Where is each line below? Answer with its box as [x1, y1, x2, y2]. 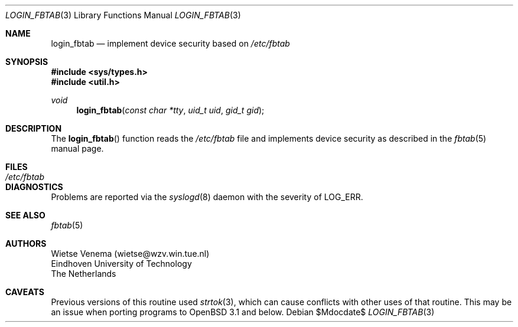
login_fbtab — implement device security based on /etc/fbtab [51, 38, 290, 48]
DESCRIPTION [5, 123, 62, 133]
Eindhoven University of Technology [51, 259, 192, 269]
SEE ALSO [5, 210, 45, 220]
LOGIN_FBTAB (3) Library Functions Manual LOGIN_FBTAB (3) [5, 10, 241, 20]
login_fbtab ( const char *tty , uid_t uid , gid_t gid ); [76, 105, 265, 115]
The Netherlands [51, 269, 116, 279]
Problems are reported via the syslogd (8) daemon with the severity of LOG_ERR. [51, 192, 363, 202]
